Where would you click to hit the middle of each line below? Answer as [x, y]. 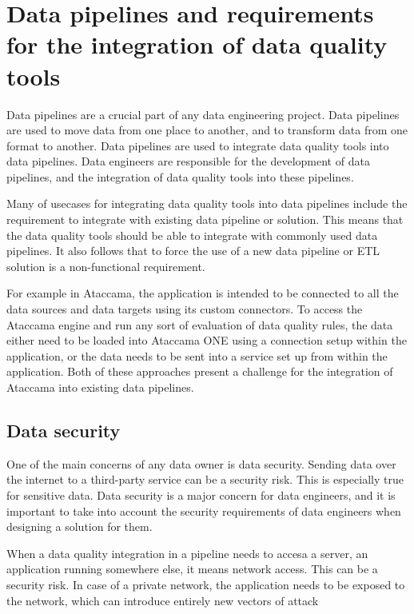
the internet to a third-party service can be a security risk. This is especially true [205, 479]
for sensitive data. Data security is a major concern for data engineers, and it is [201, 494]
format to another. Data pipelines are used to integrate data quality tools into [198, 145]
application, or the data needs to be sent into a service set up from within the [197, 355]
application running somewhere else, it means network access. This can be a [192, 569]
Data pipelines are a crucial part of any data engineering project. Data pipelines [203, 114]
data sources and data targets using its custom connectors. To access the [185, 309]
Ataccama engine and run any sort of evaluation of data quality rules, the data [200, 324]
